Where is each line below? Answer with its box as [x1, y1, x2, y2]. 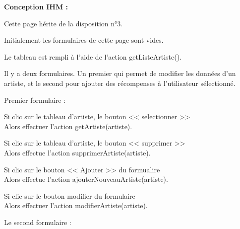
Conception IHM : [4, 1, 68, 11]
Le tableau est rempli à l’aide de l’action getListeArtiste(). [4, 51, 182, 62]
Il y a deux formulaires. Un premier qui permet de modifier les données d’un [4, 68, 236, 78]
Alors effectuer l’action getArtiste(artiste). [4, 121, 132, 131]
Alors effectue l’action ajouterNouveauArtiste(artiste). [4, 174, 168, 184]
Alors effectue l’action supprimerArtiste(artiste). [4, 147, 151, 157]
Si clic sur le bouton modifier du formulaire [4, 190, 135, 201]
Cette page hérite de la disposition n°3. [4, 18, 123, 28]
